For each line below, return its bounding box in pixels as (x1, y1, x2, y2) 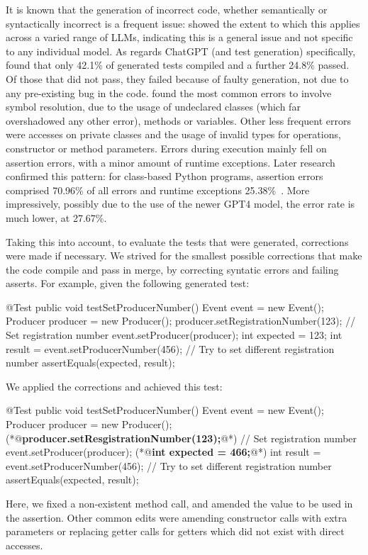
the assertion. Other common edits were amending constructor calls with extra (6, 510, 347, 525)
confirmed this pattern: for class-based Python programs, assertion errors (6, 169, 323, 184)
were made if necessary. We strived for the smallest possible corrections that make (6, 248, 362, 263)
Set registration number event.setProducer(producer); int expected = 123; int (6, 327, 342, 342)
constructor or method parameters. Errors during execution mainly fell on (6, 140, 327, 155)
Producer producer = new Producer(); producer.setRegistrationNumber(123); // (6, 313, 356, 328)
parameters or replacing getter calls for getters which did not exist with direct (6, 524, 345, 539)
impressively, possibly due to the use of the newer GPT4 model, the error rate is (6, 196, 355, 211)
